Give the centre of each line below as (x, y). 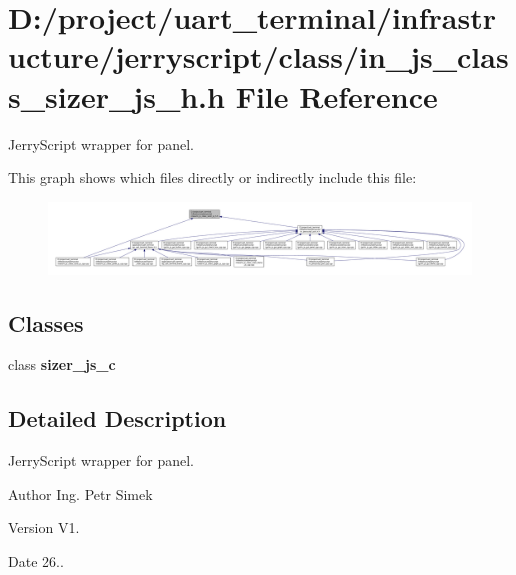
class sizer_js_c (62, 364)
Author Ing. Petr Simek (80, 493)
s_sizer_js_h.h (116, 95)
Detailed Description (117, 418)
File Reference (336, 95)
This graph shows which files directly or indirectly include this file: (212, 177)
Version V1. (44, 527)
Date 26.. (36, 560)
